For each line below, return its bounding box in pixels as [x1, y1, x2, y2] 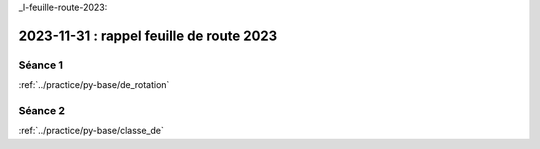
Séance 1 [18, 58, 64, 72]
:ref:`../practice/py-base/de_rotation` [18, 79, 170, 91]
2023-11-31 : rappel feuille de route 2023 [18, 27, 278, 44]
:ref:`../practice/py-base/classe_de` [18, 125, 165, 137]
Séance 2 [18, 103, 65, 117]
